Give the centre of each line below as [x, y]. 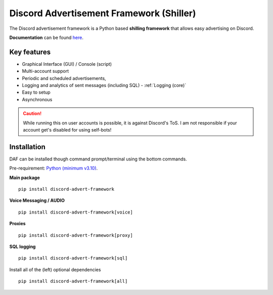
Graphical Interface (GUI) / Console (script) [67, 64]
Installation [27, 147]
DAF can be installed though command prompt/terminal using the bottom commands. [98, 159]
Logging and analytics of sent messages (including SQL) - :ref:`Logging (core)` [104, 86]
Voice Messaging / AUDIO [37, 200]
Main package [25, 178]
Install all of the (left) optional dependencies [55, 269]
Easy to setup [36, 92]
